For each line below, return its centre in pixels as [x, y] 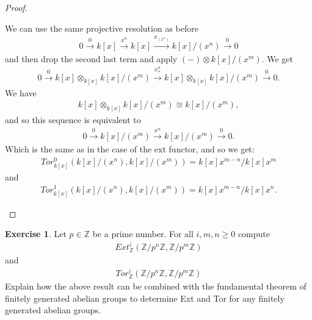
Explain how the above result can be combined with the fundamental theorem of [156, 286]
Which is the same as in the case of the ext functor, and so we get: [130, 148]
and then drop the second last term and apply [91, 58]
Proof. [16, 7]
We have [21, 92]
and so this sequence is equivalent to [73, 119]
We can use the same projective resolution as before [102, 28]
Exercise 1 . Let [36, 234]
